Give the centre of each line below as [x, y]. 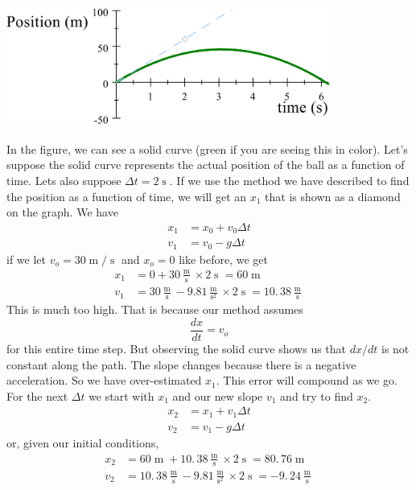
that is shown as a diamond [333, 196]
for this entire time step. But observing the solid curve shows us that [177, 349]
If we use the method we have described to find [293, 180]
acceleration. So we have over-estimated [104, 380]
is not [395, 349]
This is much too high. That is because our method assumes [155, 309]
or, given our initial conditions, [83, 443]
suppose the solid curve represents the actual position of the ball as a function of [206, 165]
